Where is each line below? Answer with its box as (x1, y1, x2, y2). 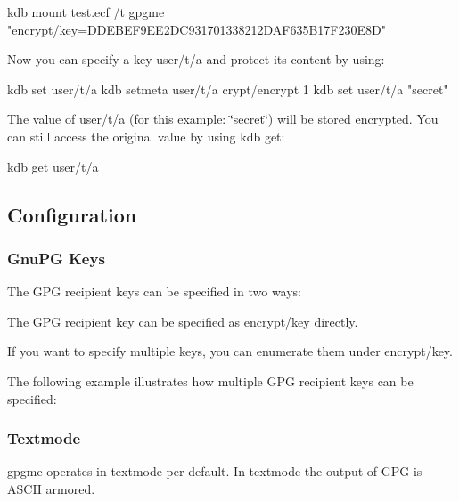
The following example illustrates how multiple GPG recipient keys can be (7, 371, 414, 390)
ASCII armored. (7, 479, 95, 497)
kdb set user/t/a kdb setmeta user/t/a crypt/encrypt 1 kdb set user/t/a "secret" (7, 79, 448, 98)
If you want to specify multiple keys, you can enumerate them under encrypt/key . (7, 342, 454, 360)
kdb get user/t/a (7, 157, 99, 175)
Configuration (7, 200, 137, 228)
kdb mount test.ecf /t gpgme (7, 3, 165, 20)
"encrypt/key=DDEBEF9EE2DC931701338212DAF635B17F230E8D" (7, 20, 386, 38)
